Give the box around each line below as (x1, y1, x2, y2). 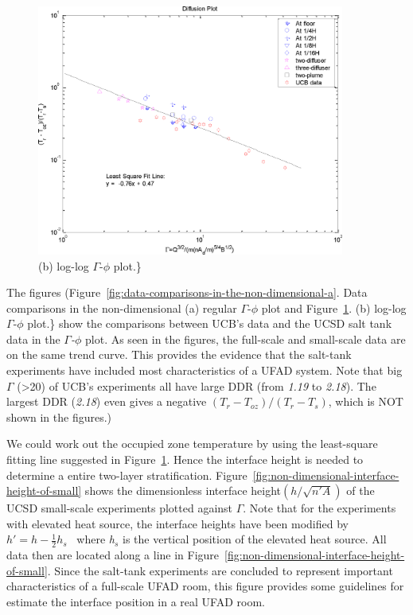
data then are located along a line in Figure (6, 547, 220, 563)
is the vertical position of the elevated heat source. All (123, 531, 387, 547)
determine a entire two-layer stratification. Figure (6, 466, 247, 483)
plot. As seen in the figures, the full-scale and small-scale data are (85, 330, 406, 347)
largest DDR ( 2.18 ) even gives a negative (6, 393, 207, 410)
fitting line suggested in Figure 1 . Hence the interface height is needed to (6, 451, 364, 468)
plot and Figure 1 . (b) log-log (261, 299, 407, 316)
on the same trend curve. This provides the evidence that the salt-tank (6, 346, 352, 363)
